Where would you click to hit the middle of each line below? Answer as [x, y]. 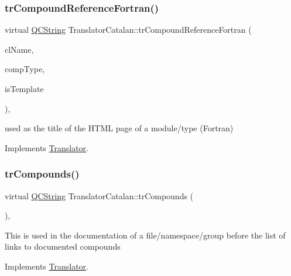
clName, [19, 49]
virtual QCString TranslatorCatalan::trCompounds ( [99, 195]
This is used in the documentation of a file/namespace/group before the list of [145, 235]
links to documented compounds [63, 246]
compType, [25, 69]
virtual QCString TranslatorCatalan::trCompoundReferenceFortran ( [128, 30]
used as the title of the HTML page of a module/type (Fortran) [119, 128]
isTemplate [24, 88]
